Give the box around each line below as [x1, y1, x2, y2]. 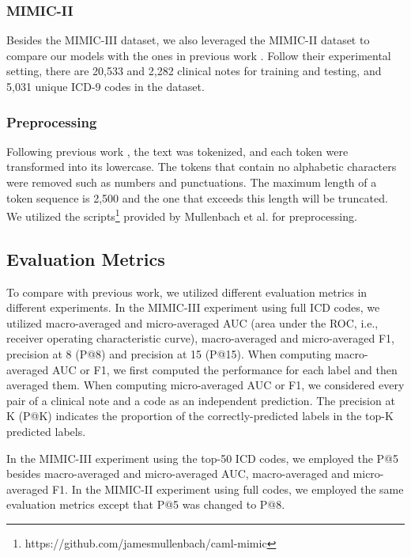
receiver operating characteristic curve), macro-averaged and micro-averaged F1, [6, 330, 395, 347]
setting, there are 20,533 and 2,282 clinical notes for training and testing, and [6, 63, 382, 79]
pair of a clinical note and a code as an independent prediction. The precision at [6, 392, 395, 408]
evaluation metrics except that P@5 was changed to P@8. [6, 496, 285, 513]
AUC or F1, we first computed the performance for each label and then [51, 361, 398, 377]
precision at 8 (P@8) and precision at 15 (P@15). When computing [6, 346, 331, 362]
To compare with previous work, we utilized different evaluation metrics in [6, 283, 368, 300]
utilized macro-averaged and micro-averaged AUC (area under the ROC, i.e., [6, 314, 379, 331]
